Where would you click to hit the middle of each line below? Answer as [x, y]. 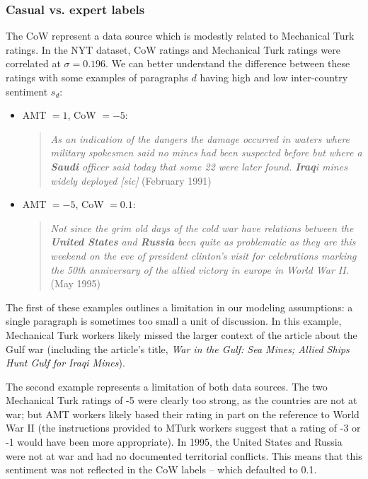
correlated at [33, 63]
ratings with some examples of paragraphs [97, 77]
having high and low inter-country [274, 77]
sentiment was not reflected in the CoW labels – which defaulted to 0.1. [161, 469]
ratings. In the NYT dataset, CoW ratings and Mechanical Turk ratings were [173, 49]
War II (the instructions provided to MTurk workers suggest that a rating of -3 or [183, 428]
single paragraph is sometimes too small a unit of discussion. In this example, [174, 321]
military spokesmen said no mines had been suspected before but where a [206, 152]
